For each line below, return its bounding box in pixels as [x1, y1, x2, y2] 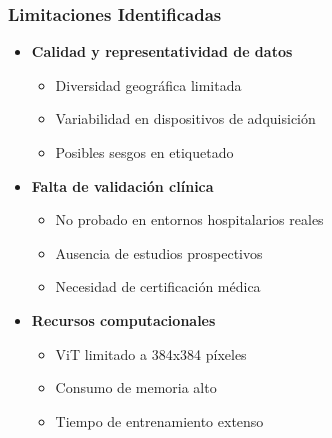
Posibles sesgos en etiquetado [55, 142, 234, 162]
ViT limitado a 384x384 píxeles [55, 343, 247, 364]
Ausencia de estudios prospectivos [55, 242, 263, 263]
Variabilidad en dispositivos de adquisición [55, 108, 316, 129]
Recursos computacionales [31, 309, 216, 330]
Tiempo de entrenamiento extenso [55, 410, 264, 431]
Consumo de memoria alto [55, 377, 217, 398]
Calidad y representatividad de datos [31, 41, 293, 62]
